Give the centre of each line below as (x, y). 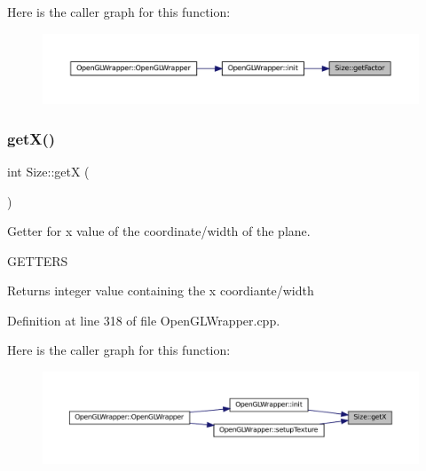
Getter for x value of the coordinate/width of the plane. (159, 231)
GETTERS (38, 260)
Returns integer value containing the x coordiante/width (161, 290)
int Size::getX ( (48, 171)
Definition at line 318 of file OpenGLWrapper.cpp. (144, 320)
